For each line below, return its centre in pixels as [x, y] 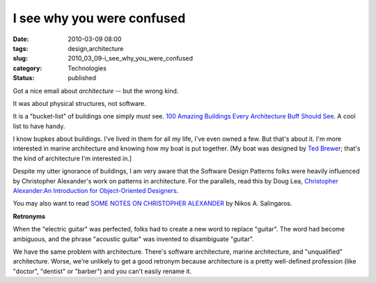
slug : [20, 59]
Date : [21, 39]
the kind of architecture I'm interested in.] [72, 158]
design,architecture [96, 48]
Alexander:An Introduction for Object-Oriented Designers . [96, 191]
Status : [24, 78]
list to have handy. [39, 126]
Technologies [87, 68]
